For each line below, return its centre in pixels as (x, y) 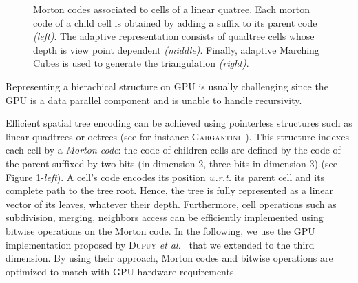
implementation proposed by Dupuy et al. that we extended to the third (160, 244)
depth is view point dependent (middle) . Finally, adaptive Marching (176, 49)
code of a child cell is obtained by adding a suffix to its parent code (175, 22)
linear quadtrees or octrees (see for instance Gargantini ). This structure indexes (177, 136)
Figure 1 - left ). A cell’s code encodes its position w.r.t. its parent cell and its (165, 177)
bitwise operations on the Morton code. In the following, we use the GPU (160, 230)
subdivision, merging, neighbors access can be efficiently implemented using (165, 217)
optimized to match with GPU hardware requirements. (121, 271)
